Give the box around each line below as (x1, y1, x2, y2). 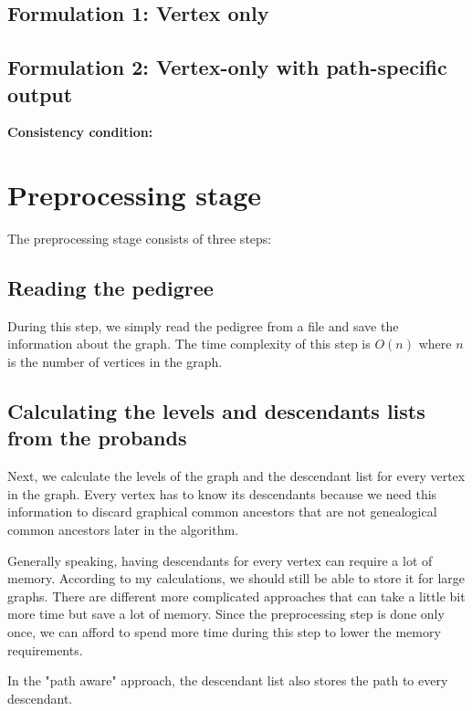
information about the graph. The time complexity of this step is (7, 334, 371, 353)
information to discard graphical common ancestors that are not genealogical (7, 502, 437, 521)
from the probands (7, 423, 187, 452)
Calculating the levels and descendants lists (7, 397, 425, 425)
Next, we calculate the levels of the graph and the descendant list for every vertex (7, 466, 466, 486)
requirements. (7, 640, 83, 659)
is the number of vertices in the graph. (7, 352, 223, 371)
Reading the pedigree (7, 274, 214, 302)
